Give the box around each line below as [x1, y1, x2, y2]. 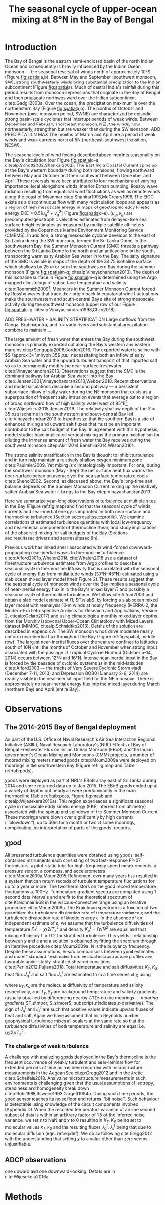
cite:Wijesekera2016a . [5, 1174, 50, 1180]
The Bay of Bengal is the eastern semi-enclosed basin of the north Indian [5, 58, 154, 64]
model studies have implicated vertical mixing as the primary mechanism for [5, 431, 160, 438]
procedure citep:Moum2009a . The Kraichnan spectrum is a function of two [5, 904, 158, 910]
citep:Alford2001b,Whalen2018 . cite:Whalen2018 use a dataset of [5, 555, 138, 561]
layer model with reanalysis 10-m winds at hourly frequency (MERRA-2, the [5, 602, 158, 608]
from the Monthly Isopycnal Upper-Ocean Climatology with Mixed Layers [5, 618, 153, 623]
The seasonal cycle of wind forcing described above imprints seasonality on [5, 152, 160, 158]
